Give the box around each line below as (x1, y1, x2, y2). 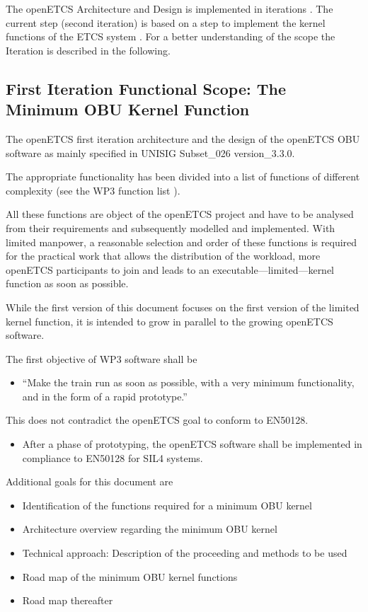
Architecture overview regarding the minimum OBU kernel (22, 521, 277, 536)
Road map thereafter (22, 593, 113, 608)
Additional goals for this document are (6, 474, 173, 489)
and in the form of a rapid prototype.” (22, 388, 188, 403)
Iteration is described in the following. (6, 42, 171, 57)
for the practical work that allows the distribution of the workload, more (6, 248, 321, 263)
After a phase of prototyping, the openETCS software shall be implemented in (22, 437, 362, 451)
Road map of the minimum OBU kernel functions (22, 569, 238, 584)
